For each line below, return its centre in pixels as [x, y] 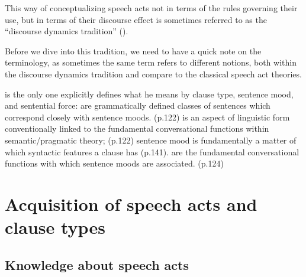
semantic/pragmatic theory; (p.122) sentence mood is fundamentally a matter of [151, 140]
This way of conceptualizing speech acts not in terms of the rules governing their [151, 8]
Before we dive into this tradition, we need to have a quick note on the [133, 50]
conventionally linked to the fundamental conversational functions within [137, 128]
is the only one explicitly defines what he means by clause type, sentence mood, [149, 94]
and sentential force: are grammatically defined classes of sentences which [138, 105]
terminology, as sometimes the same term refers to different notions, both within [151, 62]
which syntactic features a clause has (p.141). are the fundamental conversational [152, 151]
